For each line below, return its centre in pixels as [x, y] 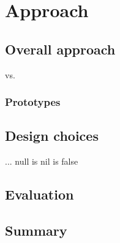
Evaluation [39, 194]
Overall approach [60, 49]
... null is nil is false [42, 161]
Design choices [52, 136]
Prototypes [33, 102]
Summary [36, 230]
